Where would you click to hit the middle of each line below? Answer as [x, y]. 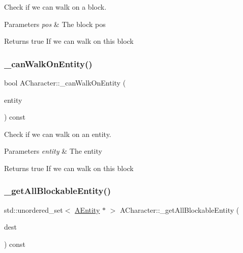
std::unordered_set [34, 209]
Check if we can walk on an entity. [58, 134]
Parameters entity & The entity [53, 151]
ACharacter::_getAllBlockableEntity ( [179, 209]
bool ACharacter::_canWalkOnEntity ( [65, 82]
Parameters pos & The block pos [55, 24]
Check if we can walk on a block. [55, 7]
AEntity [87, 209]
